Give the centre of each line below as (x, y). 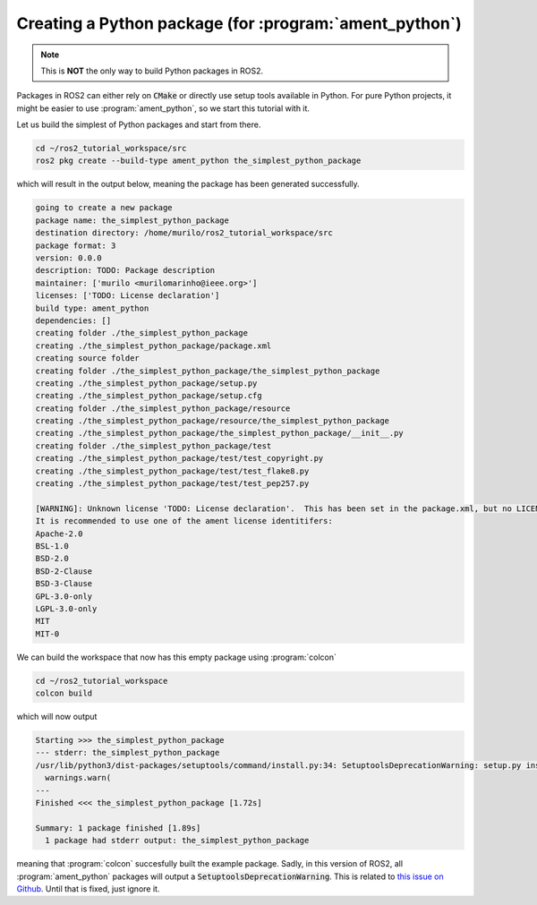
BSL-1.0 (52, 546)
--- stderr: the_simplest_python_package (128, 753)
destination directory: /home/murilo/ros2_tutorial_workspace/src (184, 233)
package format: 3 (76, 245)
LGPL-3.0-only (66, 608)
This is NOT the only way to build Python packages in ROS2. (152, 71)
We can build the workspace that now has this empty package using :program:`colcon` (177, 657)
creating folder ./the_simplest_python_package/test (153, 446)
